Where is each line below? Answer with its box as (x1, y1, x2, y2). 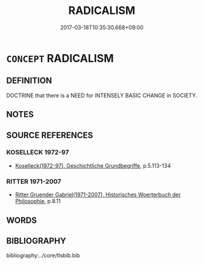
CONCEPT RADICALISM (6, 51, 114, 65)
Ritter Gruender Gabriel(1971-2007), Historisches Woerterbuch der (15, 191, 181, 198)
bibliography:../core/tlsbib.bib (6, 252, 81, 259)
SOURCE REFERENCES (6, 130, 93, 140)
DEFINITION (6, 75, 53, 86)
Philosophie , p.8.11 (15, 198, 61, 205)
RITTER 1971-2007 (6, 177, 62, 185)
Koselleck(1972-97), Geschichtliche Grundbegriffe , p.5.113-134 (15, 162, 171, 169)
